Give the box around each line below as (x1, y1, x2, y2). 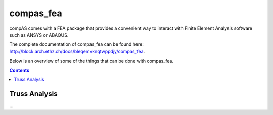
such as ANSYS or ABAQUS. (9, 32, 69, 38)
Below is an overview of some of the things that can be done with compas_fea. (9, 58, 174, 64)
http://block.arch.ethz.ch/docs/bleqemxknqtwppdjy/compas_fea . (9, 48, 145, 54)
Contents (9, 67, 30, 73)
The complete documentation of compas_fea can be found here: (9, 41, 144, 47)
